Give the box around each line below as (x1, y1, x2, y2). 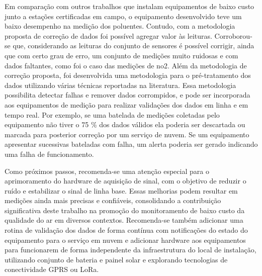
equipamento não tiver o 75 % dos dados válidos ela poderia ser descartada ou (5, 119, 245, 130)
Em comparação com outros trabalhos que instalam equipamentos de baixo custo (5, 1, 254, 11)
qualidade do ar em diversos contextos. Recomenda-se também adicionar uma (5, 215, 243, 225)
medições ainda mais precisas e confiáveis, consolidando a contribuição (5, 195, 221, 206)
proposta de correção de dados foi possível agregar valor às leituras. (5, 30, 212, 41)
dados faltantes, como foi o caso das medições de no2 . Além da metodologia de (5, 60, 247, 70)
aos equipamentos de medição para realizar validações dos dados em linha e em (5, 99, 248, 110)
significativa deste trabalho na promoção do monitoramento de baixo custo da (5, 205, 245, 215)
